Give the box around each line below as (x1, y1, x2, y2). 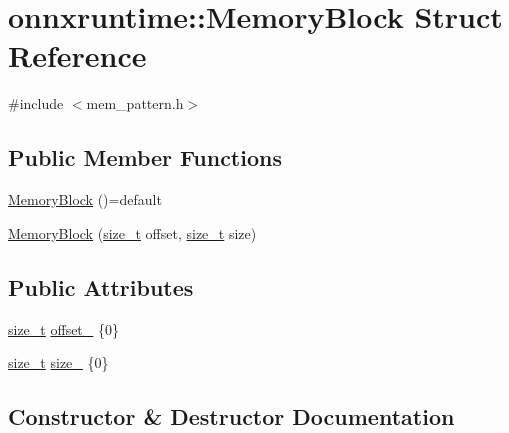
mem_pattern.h (86, 93, 184, 114)
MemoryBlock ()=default (8, 189, 162, 210)
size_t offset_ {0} (8, 318, 119, 339)
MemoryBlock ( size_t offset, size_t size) (8, 222, 257, 243)
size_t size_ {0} (8, 352, 109, 373)
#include (8, 93, 64, 114)
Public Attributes (8, 271, 194, 302)
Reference (8, 35, 147, 76)
